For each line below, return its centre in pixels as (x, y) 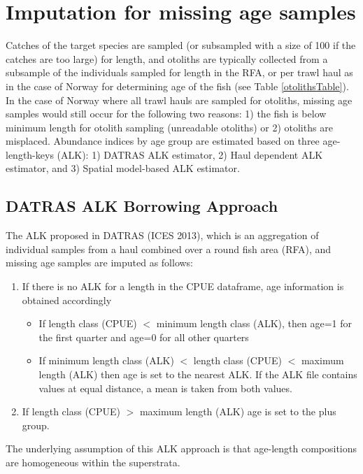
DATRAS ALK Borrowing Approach (142, 206)
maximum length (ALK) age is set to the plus (238, 411)
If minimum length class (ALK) (106, 360)
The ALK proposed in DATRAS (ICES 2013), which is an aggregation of (162, 235)
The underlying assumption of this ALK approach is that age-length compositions (181, 448)
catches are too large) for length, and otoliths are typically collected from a (167, 58)
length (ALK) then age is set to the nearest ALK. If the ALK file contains (198, 374)
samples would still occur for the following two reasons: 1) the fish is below (166, 114)
